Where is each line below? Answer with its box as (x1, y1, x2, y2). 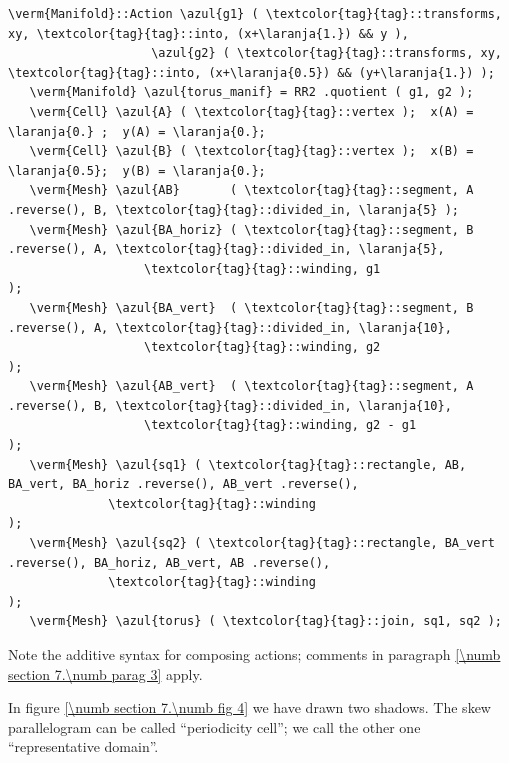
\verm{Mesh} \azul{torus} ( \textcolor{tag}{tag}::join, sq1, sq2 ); (29, 614, 502, 629)
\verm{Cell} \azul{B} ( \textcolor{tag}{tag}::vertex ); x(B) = (29, 144, 474, 159)
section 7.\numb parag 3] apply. (8, 663, 203, 684)
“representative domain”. (8, 736, 159, 757)
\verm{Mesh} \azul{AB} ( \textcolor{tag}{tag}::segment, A (29, 183, 474, 198)
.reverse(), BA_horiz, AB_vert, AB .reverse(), (8, 555, 331, 570)
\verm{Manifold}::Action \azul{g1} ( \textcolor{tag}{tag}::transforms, (8, 7, 502, 21)
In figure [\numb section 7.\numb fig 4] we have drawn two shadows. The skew (8, 697, 491, 718)
